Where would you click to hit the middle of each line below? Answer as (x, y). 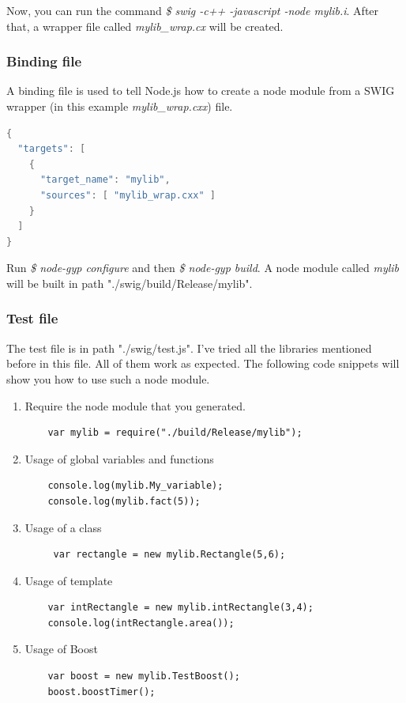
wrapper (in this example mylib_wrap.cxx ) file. (120, 106)
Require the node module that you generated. (135, 405)
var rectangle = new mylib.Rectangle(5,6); (169, 555)
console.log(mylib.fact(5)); (124, 501)
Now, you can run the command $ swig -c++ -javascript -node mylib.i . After (193, 10)
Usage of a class (63, 527)
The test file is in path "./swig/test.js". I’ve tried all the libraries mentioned (189, 348)
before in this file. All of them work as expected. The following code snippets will (203, 363)
